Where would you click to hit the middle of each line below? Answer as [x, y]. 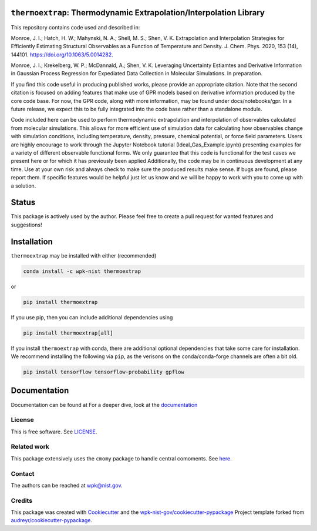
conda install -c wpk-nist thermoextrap [82, 271]
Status [23, 203]
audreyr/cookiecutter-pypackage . [52, 520]
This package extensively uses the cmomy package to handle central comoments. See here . [121, 458]
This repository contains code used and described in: [75, 27]
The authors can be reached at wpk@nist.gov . [67, 485]
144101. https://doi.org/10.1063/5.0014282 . [62, 54]
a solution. [23, 186]
